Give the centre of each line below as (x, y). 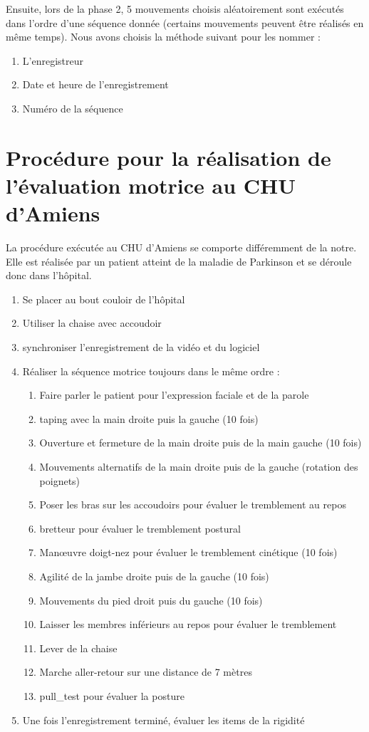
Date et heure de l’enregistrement (95, 84)
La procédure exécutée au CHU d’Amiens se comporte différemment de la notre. (181, 247)
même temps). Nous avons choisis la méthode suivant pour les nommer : (163, 37)
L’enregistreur (53, 60)
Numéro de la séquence (73, 108)
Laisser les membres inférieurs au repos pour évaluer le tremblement (188, 624)
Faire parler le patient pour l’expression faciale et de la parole (174, 395)
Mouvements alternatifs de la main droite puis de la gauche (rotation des (199, 466)
